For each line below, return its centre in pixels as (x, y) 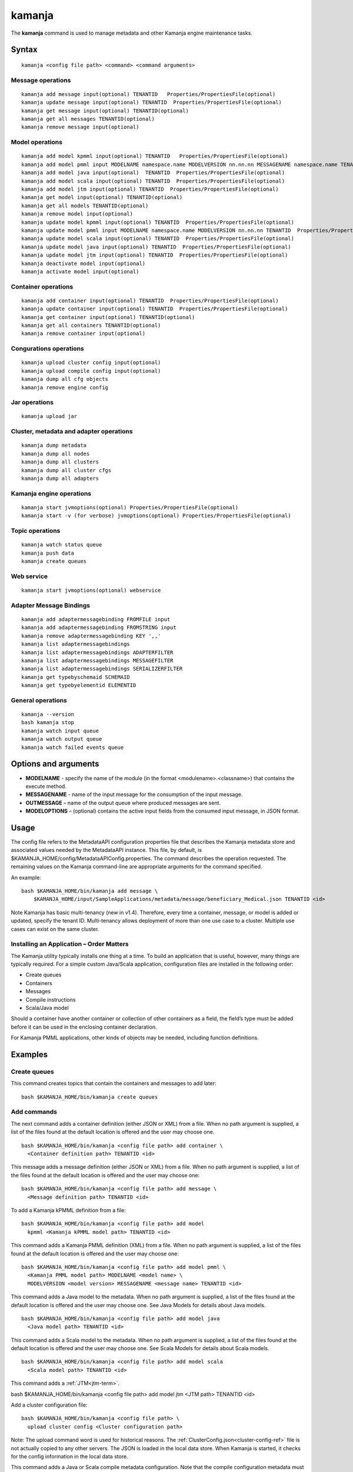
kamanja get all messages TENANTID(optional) (88, 119)
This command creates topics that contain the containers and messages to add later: (114, 1083)
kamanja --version (48, 715)
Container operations (42, 287)
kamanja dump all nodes (56, 454)
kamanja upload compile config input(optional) (91, 371)
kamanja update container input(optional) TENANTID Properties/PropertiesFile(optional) (155, 309)
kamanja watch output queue (62, 739)
